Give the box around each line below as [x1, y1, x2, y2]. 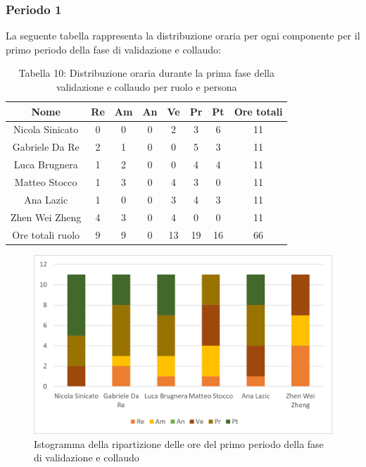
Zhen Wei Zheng [11, 209, 82, 224]
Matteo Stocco [14, 174, 77, 189]
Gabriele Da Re [12, 139, 80, 154]
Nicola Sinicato [13, 122, 79, 137]
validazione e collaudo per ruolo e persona [56, 80, 237, 94]
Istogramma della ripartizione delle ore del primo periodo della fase [34, 436, 324, 451]
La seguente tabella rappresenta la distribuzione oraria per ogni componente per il [6, 28, 360, 43]
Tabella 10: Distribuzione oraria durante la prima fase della [18, 66, 274, 80]
